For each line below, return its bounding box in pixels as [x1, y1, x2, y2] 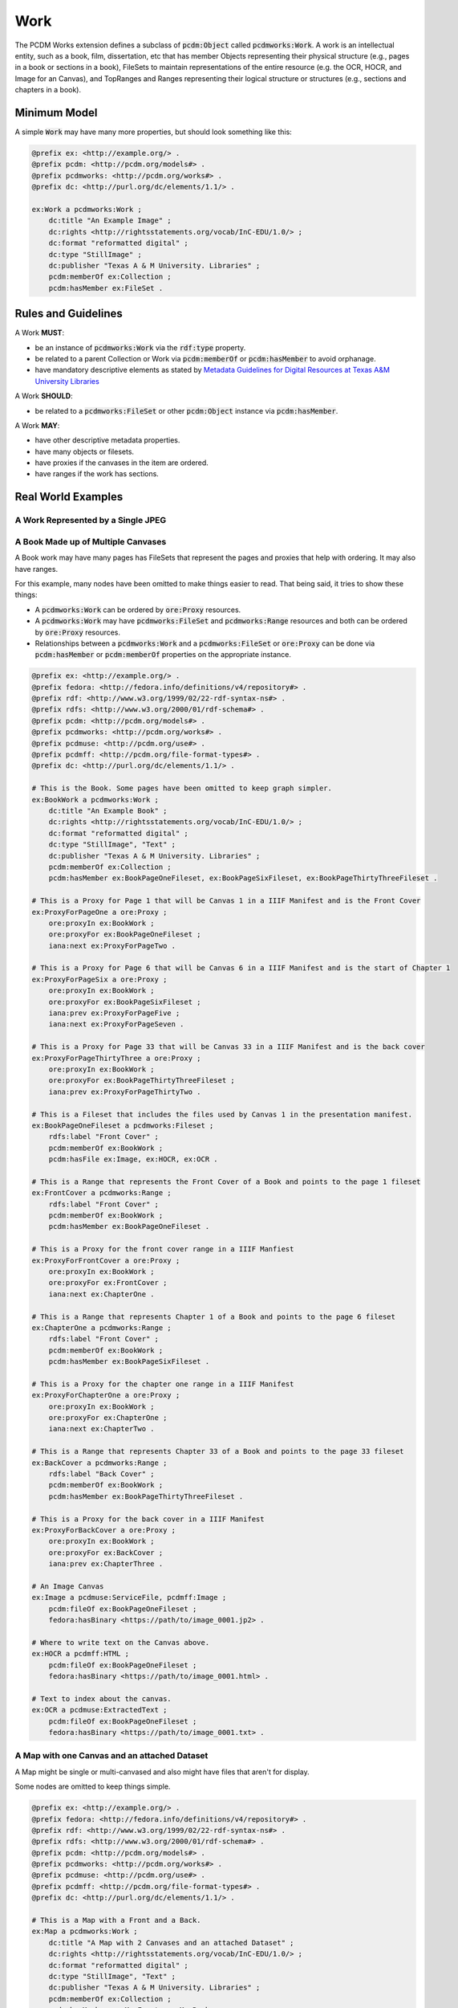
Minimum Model [14, 105, 98, 120]
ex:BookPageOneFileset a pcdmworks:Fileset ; [31, 1120, 214, 1130]
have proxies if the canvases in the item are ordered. [34, 458, 209, 467]
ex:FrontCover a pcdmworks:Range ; [31, 1189, 172, 1198]
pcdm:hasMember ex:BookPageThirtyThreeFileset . [48, 1492, 244, 1501]
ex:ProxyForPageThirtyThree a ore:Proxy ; [31, 1053, 201, 1063]
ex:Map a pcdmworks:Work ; [31, 1927, 138, 1936]
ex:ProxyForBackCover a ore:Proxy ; [31, 1526, 176, 1534]
